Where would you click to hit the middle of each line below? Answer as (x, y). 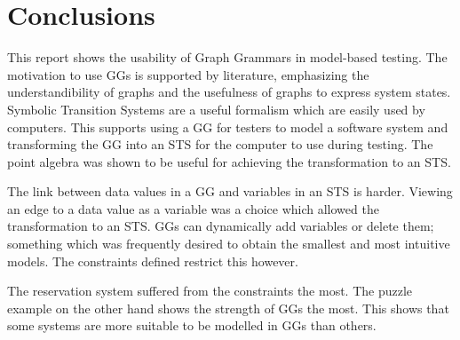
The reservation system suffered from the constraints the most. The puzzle (210, 291)
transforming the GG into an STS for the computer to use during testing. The (220, 144)
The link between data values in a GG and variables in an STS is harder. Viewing (230, 191)
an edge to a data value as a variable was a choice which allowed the (193, 208)
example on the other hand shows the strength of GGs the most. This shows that (228, 308)
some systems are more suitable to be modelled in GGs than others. (192, 325)
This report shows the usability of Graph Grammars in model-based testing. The (227, 57)
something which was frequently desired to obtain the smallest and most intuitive (229, 244)
